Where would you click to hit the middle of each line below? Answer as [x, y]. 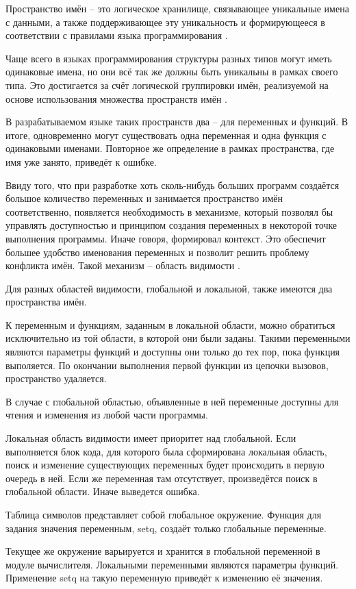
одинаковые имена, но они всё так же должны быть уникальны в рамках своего [172, 72]
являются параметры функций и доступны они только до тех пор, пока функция [173, 352]
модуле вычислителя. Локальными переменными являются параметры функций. [172, 564]
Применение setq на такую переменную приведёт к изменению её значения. [164, 578]
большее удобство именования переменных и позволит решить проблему [157, 252]
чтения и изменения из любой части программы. [107, 415]
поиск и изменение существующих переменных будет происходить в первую [165, 465]
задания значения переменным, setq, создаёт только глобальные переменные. [166, 528]
